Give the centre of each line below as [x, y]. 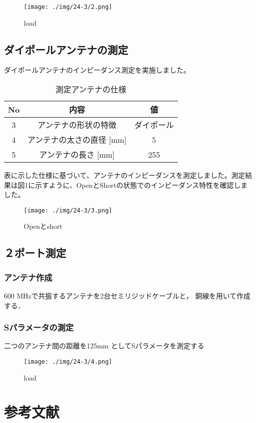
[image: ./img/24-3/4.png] [68, 362]
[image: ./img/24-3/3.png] [68, 210]
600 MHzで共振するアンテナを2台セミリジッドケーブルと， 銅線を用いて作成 [127, 296]
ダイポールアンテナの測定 [66, 49]
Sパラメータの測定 [39, 327]
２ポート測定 [35, 253]
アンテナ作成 [28, 277]
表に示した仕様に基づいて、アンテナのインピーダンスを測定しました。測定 [125, 175]
